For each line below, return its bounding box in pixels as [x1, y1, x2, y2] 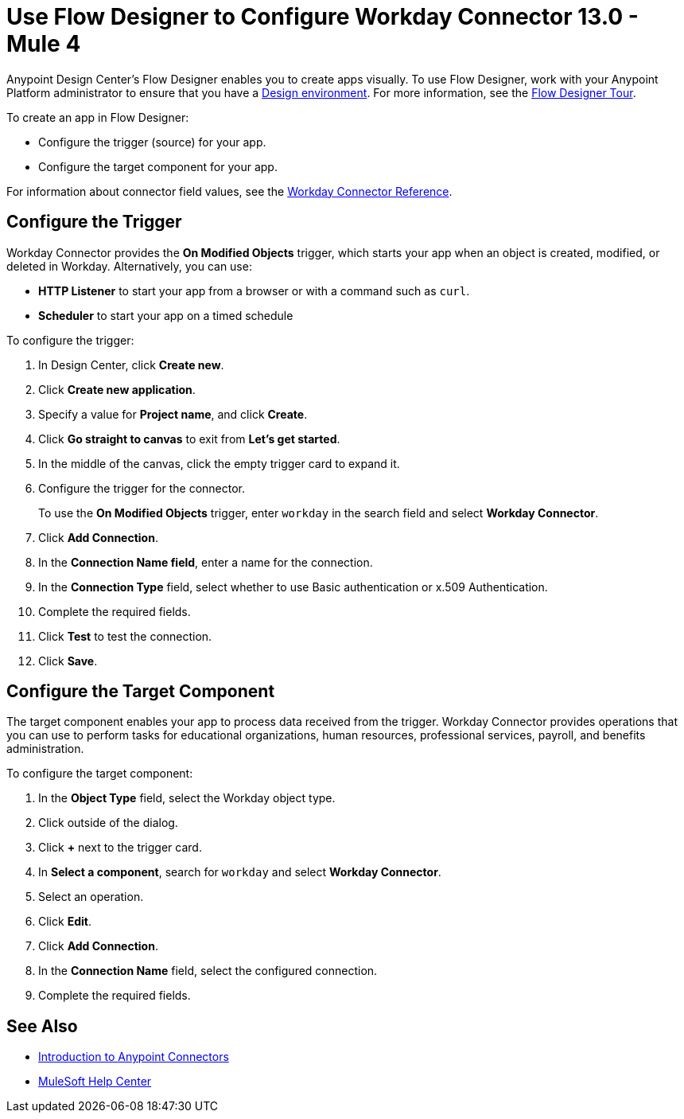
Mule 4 [6, 30, 81, 57]
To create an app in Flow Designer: [6, 110, 189, 124]
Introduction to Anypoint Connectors [38, 1050, 229, 1064]
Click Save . [38, 653, 98, 668]
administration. [6, 742, 84, 756]
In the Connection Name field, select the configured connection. [38, 964, 378, 978]
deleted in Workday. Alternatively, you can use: [6, 259, 252, 273]
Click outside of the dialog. [38, 816, 178, 830]
